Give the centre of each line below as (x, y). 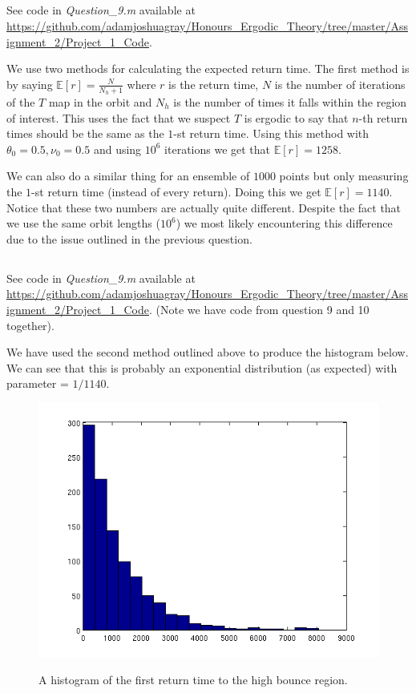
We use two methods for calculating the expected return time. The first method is (208, 68)
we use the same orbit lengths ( (83, 223)
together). (30, 325)
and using (117, 149)
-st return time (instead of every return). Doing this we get (176, 191)
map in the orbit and (100, 102)
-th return (383, 117)
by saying (30, 84)
